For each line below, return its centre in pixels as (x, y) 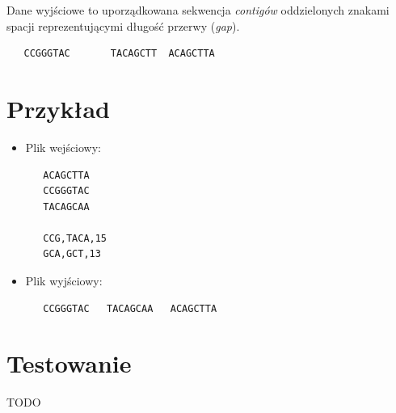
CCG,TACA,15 (75, 238)
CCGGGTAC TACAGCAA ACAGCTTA (130, 308)
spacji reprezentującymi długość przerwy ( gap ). (123, 25)
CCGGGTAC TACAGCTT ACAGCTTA (119, 54)
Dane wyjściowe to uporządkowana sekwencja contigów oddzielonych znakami (198, 10)
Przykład (58, 108)
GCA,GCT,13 (72, 254)
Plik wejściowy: (63, 147)
